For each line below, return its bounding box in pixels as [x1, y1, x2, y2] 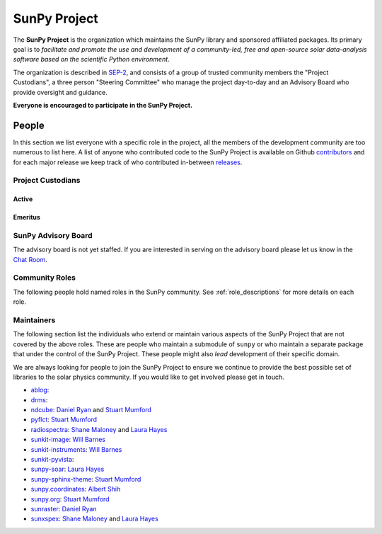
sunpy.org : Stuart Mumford [30, 494, 110, 503]
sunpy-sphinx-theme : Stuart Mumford [30, 475, 141, 483]
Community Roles [13, 273, 76, 283]
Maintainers [13, 315, 56, 325]
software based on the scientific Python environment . [13, 55, 170, 64]
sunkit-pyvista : [30, 455, 74, 464]
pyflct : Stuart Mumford [30, 415, 98, 424]
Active [13, 195, 33, 203]
